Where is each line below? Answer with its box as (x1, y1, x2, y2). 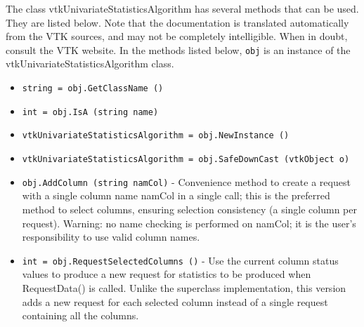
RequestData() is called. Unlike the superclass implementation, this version (22, 280, 346, 295)
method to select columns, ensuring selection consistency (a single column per (22, 201, 357, 216)
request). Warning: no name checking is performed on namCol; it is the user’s (22, 215, 356, 230)
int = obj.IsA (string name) (22, 107, 159, 117)
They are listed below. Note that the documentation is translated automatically (6, 15, 349, 29)
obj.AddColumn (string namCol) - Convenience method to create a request (22, 174, 351, 189)
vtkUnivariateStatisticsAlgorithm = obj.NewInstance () (22, 131, 290, 141)
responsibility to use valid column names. (22, 229, 200, 244)
